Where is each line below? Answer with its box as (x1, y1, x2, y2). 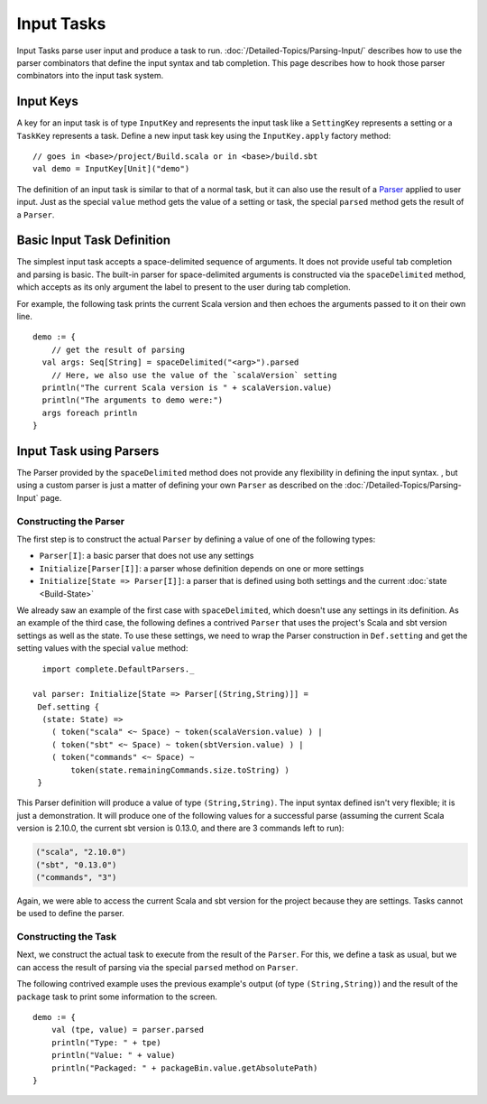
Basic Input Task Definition (16, 233, 171, 248)
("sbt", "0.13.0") (35, 859, 117, 870)
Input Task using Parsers (16, 443, 160, 459)
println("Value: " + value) (51, 1050, 176, 1061)
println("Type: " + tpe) (51, 1037, 161, 1047)
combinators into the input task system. (16, 70, 164, 81)
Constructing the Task (16, 931, 117, 943)
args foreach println (41, 407, 138, 418)
